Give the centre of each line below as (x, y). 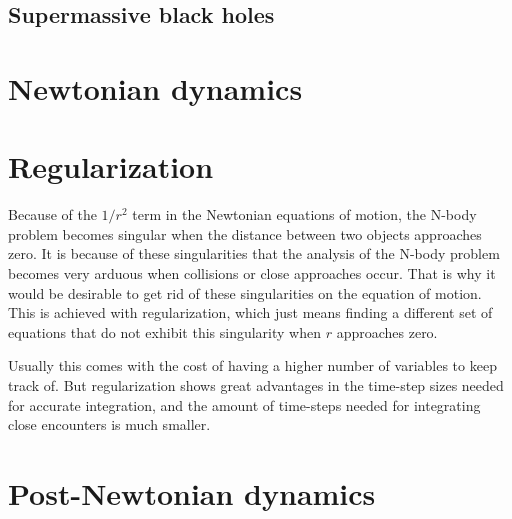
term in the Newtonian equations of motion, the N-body (304, 214)
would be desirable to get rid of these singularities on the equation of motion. (245, 292)
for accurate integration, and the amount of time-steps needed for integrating (244, 404)
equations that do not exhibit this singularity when (164, 331)
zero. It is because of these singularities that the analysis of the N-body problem (254, 253)
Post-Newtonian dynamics (192, 493)
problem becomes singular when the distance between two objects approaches (245, 233)
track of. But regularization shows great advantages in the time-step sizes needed (256, 385)
